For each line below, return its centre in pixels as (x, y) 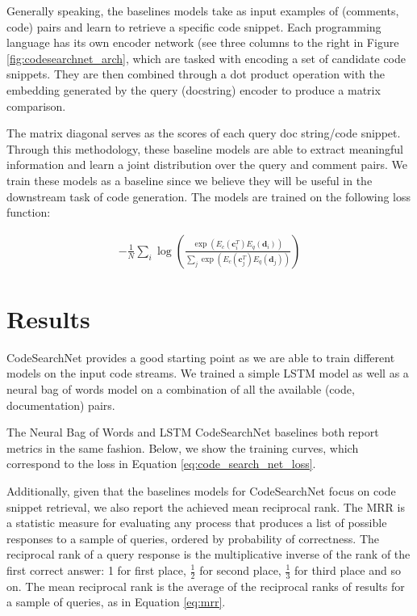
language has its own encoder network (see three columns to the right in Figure (203, 42)
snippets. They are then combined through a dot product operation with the (196, 74)
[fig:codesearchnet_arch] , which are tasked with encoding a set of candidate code (206, 58)
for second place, (240, 570)
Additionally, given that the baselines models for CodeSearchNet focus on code (201, 491)
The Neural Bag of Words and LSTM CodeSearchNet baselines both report (193, 432)
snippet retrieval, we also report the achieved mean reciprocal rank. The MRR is (206, 506)
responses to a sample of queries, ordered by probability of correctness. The (193, 538)
